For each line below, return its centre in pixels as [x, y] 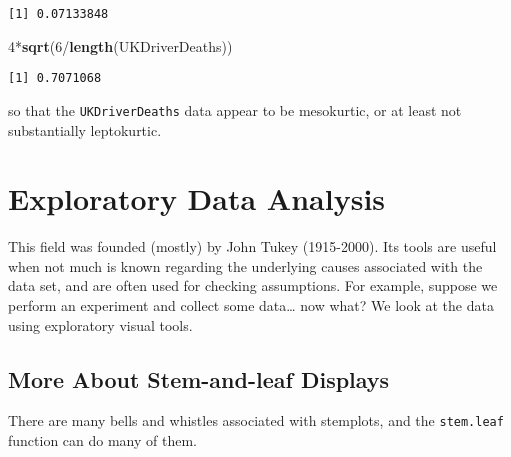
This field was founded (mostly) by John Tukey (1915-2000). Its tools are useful [252, 246]
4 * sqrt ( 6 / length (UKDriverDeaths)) [120, 45]
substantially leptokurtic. [85, 129]
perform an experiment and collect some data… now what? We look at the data [251, 305]
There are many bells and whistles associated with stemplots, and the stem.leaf [256, 420]
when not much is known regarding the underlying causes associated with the [245, 265]
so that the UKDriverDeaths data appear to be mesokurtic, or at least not [235, 109]
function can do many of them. [103, 440]
